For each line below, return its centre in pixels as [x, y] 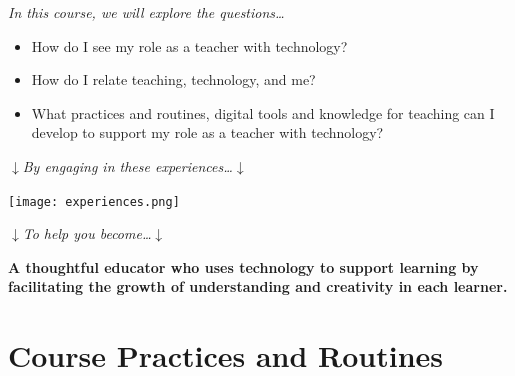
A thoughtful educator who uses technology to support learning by [243, 266]
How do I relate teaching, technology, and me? [173, 79]
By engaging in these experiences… [127, 165]
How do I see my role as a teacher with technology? [189, 45]
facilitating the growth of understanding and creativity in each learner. [258, 286]
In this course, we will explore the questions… [146, 12]
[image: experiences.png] [94, 201]
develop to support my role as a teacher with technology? [207, 132]
